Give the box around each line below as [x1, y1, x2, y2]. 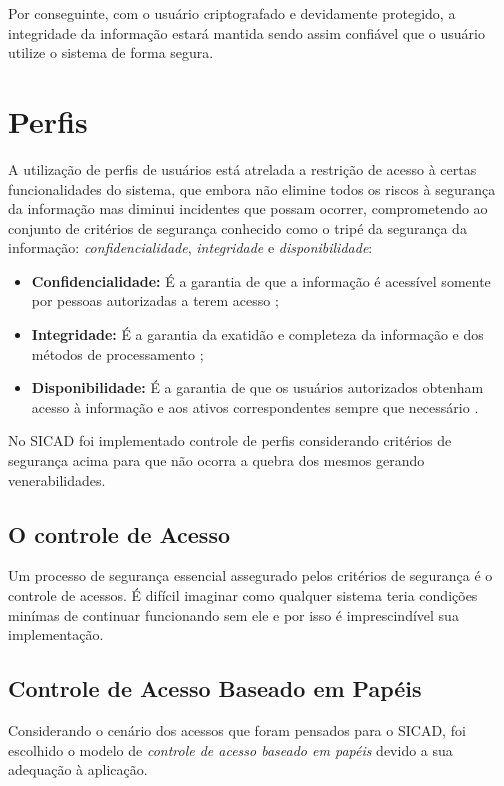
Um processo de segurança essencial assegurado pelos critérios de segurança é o [8, 565, 493, 586]
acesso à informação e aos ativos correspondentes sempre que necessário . [31, 396, 479, 417]
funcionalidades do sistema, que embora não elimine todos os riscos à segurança [8, 178, 496, 199]
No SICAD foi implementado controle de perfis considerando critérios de [8, 430, 452, 451]
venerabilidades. [8, 469, 106, 490]
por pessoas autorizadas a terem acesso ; [31, 290, 279, 311]
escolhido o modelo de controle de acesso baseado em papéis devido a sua [8, 739, 453, 760]
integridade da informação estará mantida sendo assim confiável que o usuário [8, 22, 485, 43]
